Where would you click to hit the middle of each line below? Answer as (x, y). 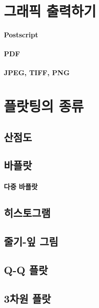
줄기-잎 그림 (31, 241)
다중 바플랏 (21, 186)
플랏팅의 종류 (44, 106)
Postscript (21, 34)
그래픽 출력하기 (50, 11)
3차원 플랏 (28, 298)
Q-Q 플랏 (26, 270)
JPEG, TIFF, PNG (37, 73)
